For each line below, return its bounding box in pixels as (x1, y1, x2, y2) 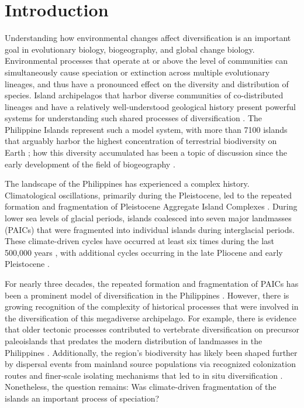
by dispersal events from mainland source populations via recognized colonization (5, 358, 296, 370)
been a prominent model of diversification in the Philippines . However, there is (5, 289, 289, 301)
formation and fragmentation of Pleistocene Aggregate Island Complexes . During (5, 200, 298, 212)
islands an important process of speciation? (5, 392, 160, 404)
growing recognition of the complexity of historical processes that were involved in (5, 300, 299, 313)
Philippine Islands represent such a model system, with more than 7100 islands (5, 123, 288, 135)
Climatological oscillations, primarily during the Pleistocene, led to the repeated (5, 188, 292, 201)
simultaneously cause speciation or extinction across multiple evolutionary (5, 66, 270, 78)
